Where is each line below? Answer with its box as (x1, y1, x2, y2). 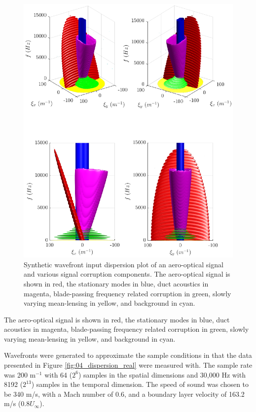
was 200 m (4, 369, 36, 380)
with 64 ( (44, 369, 73, 380)
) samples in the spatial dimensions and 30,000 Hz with (78, 369, 246, 380)
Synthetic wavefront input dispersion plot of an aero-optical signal (24, 259, 223, 269)
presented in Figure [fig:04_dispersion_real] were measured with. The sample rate (4, 360, 253, 370)
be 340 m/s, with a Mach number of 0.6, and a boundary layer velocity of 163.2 (4, 388, 245, 399)
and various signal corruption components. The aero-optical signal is (24, 269, 230, 279)
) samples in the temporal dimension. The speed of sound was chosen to (31, 379, 249, 389)
